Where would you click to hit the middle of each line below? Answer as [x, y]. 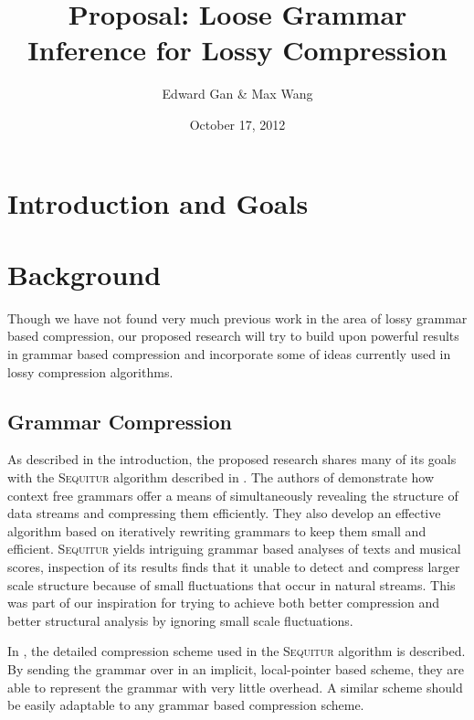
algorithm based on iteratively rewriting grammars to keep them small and [217, 530]
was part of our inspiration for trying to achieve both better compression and [224, 603]
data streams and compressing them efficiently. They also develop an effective [224, 513]
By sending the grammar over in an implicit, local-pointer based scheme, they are [236, 668]
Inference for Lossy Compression [237, 50]
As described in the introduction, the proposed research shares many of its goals [232, 459]
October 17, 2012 [237, 124]
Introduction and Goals [158, 202]
